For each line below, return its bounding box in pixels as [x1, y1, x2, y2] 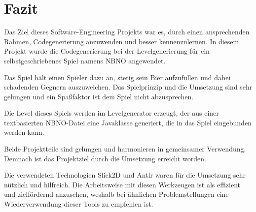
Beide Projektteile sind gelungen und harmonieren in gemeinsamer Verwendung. [4, 144, 246, 154]
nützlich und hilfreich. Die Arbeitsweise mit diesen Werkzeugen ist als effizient [4, 179, 240, 189]
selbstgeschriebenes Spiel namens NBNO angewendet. [4, 55, 166, 65]
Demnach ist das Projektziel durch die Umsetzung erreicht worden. [4, 153, 206, 163]
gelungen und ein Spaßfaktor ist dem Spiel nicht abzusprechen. [4, 91, 194, 101]
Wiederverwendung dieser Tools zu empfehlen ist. [4, 199, 153, 209]
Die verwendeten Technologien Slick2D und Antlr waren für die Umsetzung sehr [4, 170, 246, 180]
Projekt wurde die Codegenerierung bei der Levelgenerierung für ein [4, 46, 210, 56]
